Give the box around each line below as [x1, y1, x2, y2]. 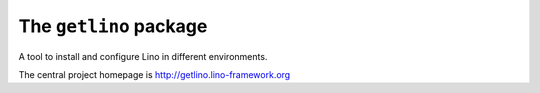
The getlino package [18, 15, 208, 37]
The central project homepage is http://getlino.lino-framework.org [18, 68, 291, 80]
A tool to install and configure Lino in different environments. [18, 50, 268, 62]
